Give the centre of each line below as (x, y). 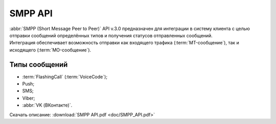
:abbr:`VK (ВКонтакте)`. (47, 105)
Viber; (29, 98)
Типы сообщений (39, 65)
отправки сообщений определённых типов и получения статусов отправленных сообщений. (111, 35)
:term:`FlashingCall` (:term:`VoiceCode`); (65, 77)
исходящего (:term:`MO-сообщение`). (50, 50)
